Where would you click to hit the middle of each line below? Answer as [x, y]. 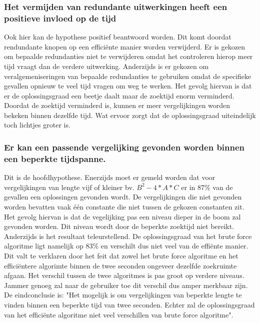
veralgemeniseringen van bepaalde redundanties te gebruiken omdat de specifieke [128, 76]
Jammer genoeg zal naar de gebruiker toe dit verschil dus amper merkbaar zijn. [126, 285]
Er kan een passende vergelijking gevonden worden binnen [124, 147]
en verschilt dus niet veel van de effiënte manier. [174, 246]
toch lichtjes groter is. [37, 125]
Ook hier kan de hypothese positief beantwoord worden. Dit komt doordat [118, 37]
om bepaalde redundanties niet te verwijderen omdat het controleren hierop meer [128, 56]
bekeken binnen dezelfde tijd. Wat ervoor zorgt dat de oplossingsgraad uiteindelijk [130, 115]
